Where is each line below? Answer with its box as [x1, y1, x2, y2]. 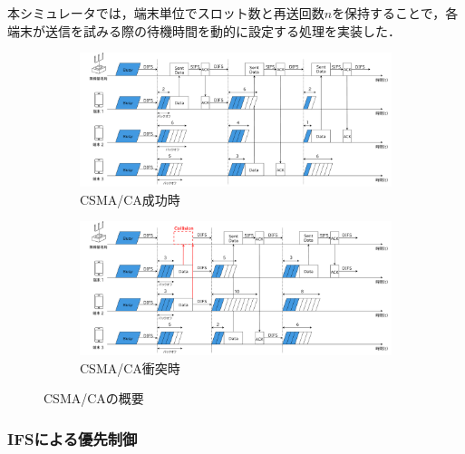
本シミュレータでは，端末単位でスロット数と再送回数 [7, 4, 325, 22]
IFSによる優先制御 [7, 427, 138, 449]
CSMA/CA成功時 [80, 189, 180, 208]
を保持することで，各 [332, 4, 459, 22]
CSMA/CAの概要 [44, 389, 144, 408]
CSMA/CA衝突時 [80, 358, 180, 377]
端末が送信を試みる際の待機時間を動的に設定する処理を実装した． [7, 21, 401, 40]
